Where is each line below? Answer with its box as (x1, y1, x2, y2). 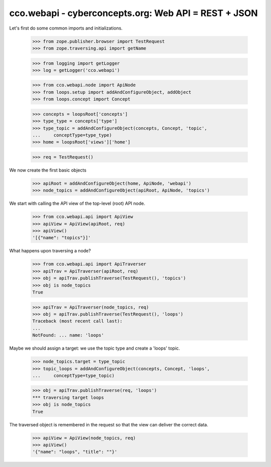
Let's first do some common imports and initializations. (9, 25, 123, 31)
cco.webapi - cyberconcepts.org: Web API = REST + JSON (9, 8, 258, 19)
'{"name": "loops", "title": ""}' (32, 449, 117, 455)
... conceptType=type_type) (32, 132, 112, 138)
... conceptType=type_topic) (32, 373, 115, 378)
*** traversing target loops (32, 394, 104, 400)
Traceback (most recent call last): (32, 319, 123, 324)
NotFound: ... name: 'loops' (32, 333, 104, 338)
